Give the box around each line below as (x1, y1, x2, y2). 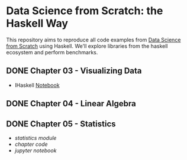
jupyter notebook (14, 146, 57, 154)
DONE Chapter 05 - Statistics (6, 119, 117, 129)
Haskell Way (6, 17, 69, 30)
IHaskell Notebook (14, 81, 60, 89)
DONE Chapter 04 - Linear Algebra (6, 99, 136, 109)
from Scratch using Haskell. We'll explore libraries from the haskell (6, 43, 168, 50)
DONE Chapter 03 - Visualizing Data (6, 66, 142, 76)
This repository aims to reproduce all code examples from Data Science (6, 36, 181, 43)
